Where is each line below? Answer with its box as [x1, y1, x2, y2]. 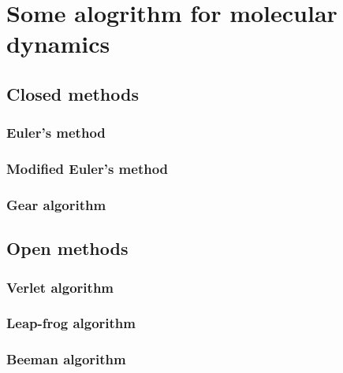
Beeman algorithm [6, 349, 126, 369]
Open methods [6, 236, 129, 260]
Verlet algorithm [6, 277, 114, 297]
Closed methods [6, 81, 139, 105]
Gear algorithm [6, 194, 106, 214]
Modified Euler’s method [6, 159, 169, 179]
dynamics [6, 28, 110, 60]
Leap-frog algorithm [6, 313, 136, 333]
